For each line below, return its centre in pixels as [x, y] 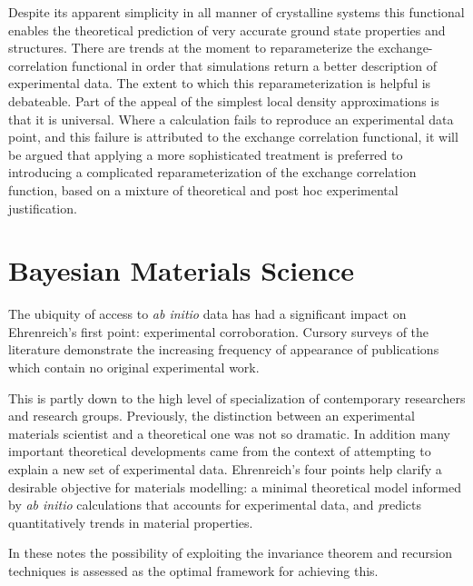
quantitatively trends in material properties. [131, 522]
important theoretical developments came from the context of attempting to [220, 451]
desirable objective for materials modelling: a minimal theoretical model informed [235, 487]
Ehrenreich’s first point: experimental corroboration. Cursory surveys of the [219, 331]
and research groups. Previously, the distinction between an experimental [212, 416]
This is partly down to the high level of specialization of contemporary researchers [237, 397]
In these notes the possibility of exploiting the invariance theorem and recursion [230, 553]
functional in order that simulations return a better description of [254, 65]
